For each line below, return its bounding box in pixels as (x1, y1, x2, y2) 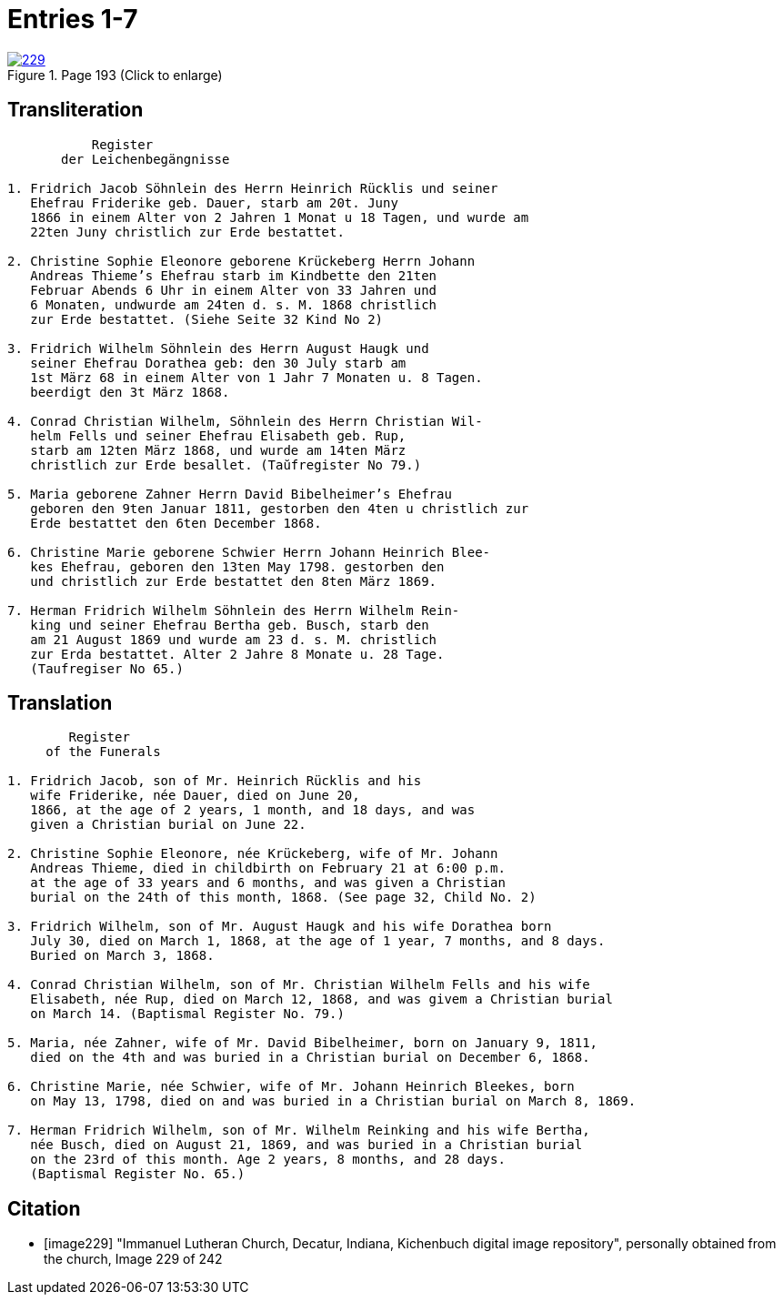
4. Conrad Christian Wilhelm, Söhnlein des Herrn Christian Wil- (7, 413, 483, 429)
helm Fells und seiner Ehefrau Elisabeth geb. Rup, (30, 428, 407, 443)
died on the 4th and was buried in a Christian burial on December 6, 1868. (30, 1050, 590, 1065)
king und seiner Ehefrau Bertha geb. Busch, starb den (30, 617, 429, 632)
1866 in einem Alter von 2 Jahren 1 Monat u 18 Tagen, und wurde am (30, 209, 529, 225)
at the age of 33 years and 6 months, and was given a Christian (30, 875, 506, 891)
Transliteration (7, 98, 144, 122)
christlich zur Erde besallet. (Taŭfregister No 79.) (30, 457, 422, 472)
